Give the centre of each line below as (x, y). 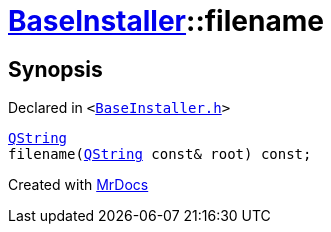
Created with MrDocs (78, 185)
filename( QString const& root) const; (160, 154)
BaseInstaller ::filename (166, 21)
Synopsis (55, 69)
